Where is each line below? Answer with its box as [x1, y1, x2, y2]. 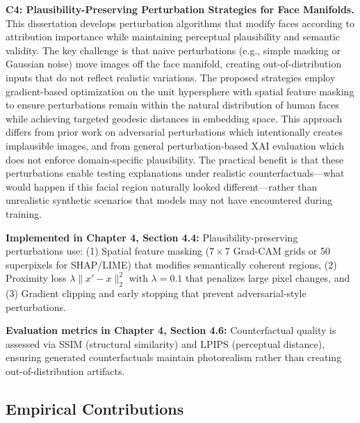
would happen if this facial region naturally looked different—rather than [6, 179, 318, 193]
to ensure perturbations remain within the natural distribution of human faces [6, 97, 339, 112]
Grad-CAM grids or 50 [233, 244, 330, 258]
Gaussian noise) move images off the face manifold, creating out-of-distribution [6, 56, 342, 71]
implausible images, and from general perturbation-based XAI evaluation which [6, 138, 344, 152]
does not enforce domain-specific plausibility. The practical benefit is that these [6, 152, 344, 166]
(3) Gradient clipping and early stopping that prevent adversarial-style [6, 286, 306, 301]
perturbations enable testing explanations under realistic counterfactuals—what [6, 166, 345, 180]
